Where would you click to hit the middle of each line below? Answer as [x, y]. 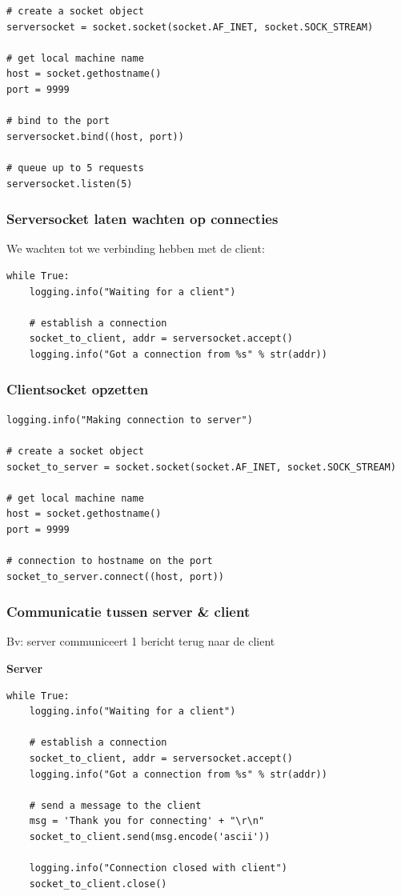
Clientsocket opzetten [78, 389]
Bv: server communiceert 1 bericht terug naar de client [141, 641]
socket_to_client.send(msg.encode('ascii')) [150, 837]
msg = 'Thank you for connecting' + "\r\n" [147, 821]
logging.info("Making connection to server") [130, 420]
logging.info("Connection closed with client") [158, 868]
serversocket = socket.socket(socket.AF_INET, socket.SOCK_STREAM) [190, 27]
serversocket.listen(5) [70, 184]
